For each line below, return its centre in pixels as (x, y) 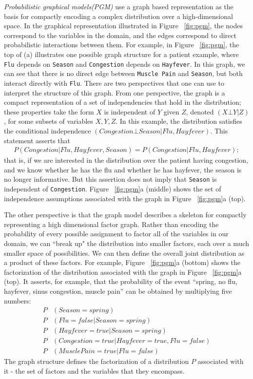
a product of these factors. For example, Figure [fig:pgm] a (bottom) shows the (122, 262)
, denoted (200, 111)
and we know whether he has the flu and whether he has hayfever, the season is (123, 169)
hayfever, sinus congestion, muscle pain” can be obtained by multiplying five (118, 291)
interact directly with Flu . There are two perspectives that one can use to (114, 83)
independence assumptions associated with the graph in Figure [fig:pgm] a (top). (125, 198)
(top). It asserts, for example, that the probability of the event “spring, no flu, (121, 281)
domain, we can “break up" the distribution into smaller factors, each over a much (127, 243)
